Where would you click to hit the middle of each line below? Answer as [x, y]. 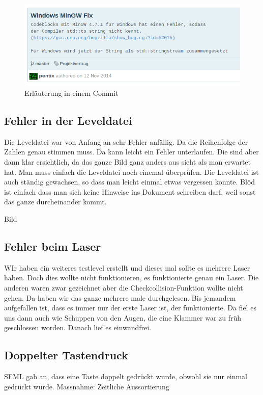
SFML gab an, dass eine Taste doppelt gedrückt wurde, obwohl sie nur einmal [126, 376]
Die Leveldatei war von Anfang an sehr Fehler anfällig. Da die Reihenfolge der [126, 141]
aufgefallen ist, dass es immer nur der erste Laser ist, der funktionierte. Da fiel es [130, 308]
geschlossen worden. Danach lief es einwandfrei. [78, 327]
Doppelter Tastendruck [66, 355]
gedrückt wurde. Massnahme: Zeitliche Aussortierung [87, 386]
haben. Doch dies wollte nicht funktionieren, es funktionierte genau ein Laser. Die [131, 278]
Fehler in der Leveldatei [68, 121]
